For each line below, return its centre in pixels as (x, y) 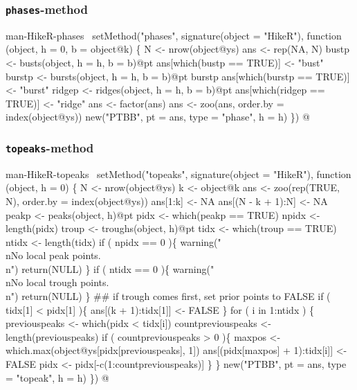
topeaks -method (50, 147)
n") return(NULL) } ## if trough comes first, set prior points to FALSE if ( (168, 296)
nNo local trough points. (57, 282)
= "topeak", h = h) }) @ (57, 377)
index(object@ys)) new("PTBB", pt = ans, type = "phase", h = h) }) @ (158, 117)
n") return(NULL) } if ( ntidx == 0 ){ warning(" (110, 268)
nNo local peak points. (53, 255)
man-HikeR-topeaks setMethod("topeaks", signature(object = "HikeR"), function (178, 174)
